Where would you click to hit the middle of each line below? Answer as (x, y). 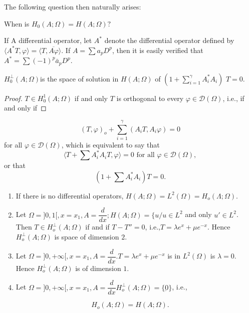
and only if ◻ (25, 108)
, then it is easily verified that (158, 50)
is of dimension (98, 268)
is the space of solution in (79, 78)
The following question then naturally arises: (73, 6)
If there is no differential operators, (70, 195)
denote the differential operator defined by (169, 40)
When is (17, 23)
